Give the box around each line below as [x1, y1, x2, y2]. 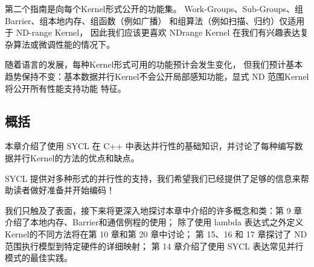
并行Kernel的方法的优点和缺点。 [13, 151, 139, 164]
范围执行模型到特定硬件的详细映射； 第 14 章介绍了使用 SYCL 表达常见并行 [5, 239, 304, 252]
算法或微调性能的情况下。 [13, 37, 115, 50]
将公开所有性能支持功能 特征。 [5, 82, 126, 94]
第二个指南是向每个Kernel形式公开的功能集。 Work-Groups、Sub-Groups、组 [5, 2, 304, 14]
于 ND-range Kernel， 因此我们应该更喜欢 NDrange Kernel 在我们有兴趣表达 [5, 26, 300, 39]
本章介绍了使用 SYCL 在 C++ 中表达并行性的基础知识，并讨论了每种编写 [5, 140, 295, 152]
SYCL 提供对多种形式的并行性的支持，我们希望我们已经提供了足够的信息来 [5, 172, 301, 184]
